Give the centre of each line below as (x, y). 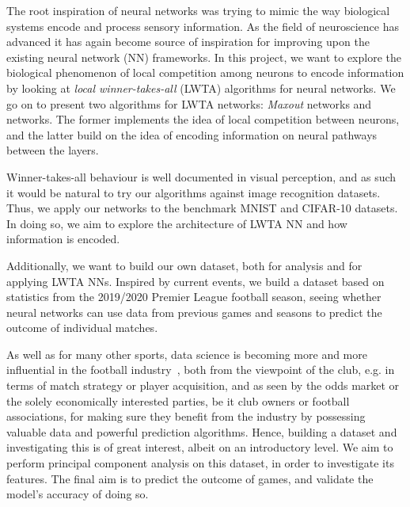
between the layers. (53, 150)
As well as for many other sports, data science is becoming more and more (187, 354)
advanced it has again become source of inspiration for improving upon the (188, 42)
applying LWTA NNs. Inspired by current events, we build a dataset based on (196, 281)
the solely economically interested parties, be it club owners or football (178, 400)
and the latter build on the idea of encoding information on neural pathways (192, 134)
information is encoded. (63, 239)
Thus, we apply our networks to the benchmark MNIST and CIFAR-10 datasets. (202, 208)
